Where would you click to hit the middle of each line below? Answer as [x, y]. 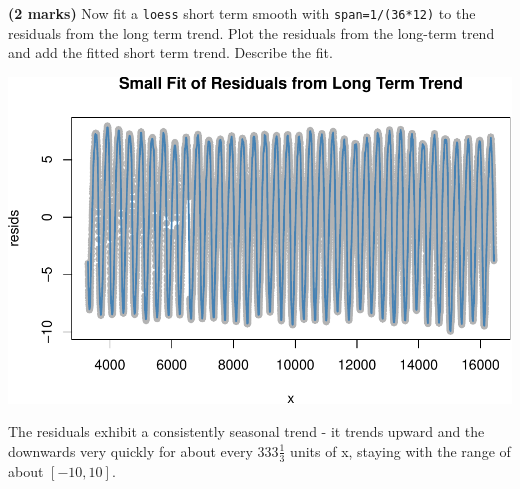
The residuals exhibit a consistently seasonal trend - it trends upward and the [246, 431]
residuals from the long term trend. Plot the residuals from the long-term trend [251, 32]
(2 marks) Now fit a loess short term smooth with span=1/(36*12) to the [242, 13]
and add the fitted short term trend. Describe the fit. [170, 52]
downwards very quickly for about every [130, 450]
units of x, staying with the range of [400, 450]
